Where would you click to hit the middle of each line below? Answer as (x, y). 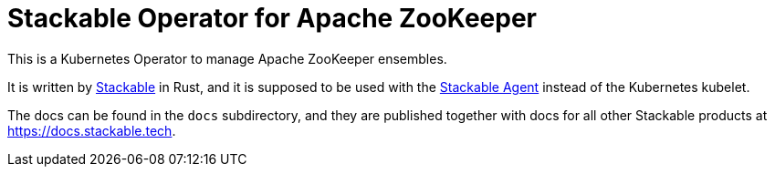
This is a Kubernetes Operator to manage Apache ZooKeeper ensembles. (227, 58)
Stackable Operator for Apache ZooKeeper (272, 18)
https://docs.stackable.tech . (92, 130)
